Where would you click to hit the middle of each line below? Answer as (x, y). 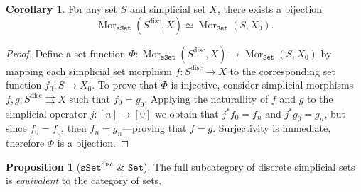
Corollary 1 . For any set (61, 9)
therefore (25, 143)
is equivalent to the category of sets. (84, 180)
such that (90, 98)
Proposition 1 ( (43, 166)
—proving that (155, 128)
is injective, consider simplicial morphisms (262, 85)
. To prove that (125, 85)
